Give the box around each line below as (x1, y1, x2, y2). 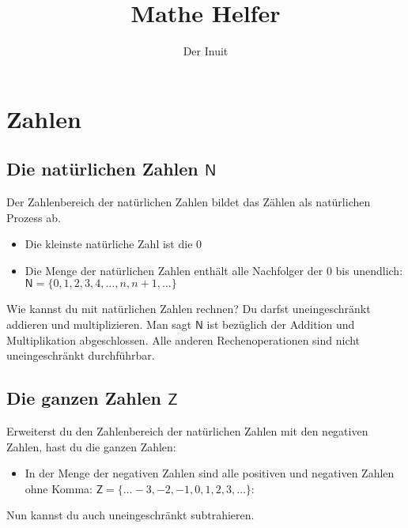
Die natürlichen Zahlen (6, 157, 198, 181)
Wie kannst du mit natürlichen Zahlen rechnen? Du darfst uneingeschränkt (6, 300, 371, 317)
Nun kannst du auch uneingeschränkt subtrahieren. (6, 507, 255, 523)
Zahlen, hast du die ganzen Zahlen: (6, 438, 176, 454)
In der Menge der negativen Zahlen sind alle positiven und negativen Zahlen (25, 465, 395, 481)
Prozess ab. (6, 209, 61, 225)
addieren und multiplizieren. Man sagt (6, 316, 192, 333)
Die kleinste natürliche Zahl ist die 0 (25, 236, 202, 252)
